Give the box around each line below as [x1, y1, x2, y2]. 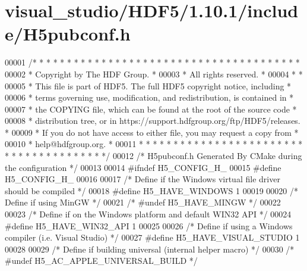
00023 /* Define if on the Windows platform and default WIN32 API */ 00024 [5, 208, 292, 220]
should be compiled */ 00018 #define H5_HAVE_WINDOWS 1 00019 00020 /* [5, 184, 298, 197]
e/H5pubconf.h [5, 21, 131, 46]
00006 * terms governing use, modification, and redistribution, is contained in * [5, 91, 294, 104]
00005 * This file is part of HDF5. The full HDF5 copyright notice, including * [5, 79, 292, 92]
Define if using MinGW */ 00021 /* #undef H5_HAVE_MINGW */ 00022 [5, 196, 281, 208]
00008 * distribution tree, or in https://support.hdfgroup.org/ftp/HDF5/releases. [5, 114, 300, 127]
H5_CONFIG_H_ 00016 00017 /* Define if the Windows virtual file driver [5, 173, 280, 185]
